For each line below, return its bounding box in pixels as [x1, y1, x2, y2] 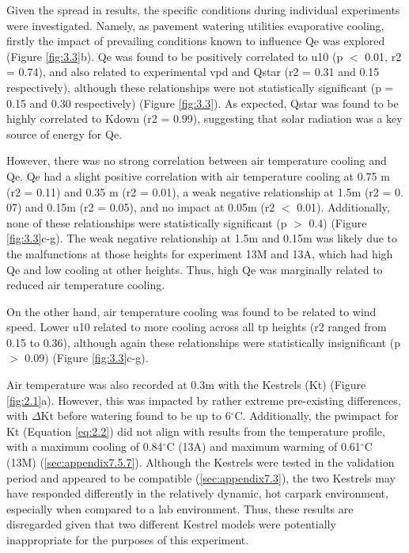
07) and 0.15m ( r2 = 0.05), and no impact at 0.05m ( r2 [6, 199, 275, 215]
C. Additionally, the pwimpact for [234, 407, 399, 424]
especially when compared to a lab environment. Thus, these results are [6, 500, 354, 517]
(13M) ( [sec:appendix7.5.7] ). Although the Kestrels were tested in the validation [6, 454, 395, 471]
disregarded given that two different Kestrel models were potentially [6, 516, 336, 532]
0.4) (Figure [309, 214, 367, 231]
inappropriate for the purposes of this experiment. [6, 532, 249, 547]
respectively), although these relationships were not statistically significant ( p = [6, 78, 394, 95]
